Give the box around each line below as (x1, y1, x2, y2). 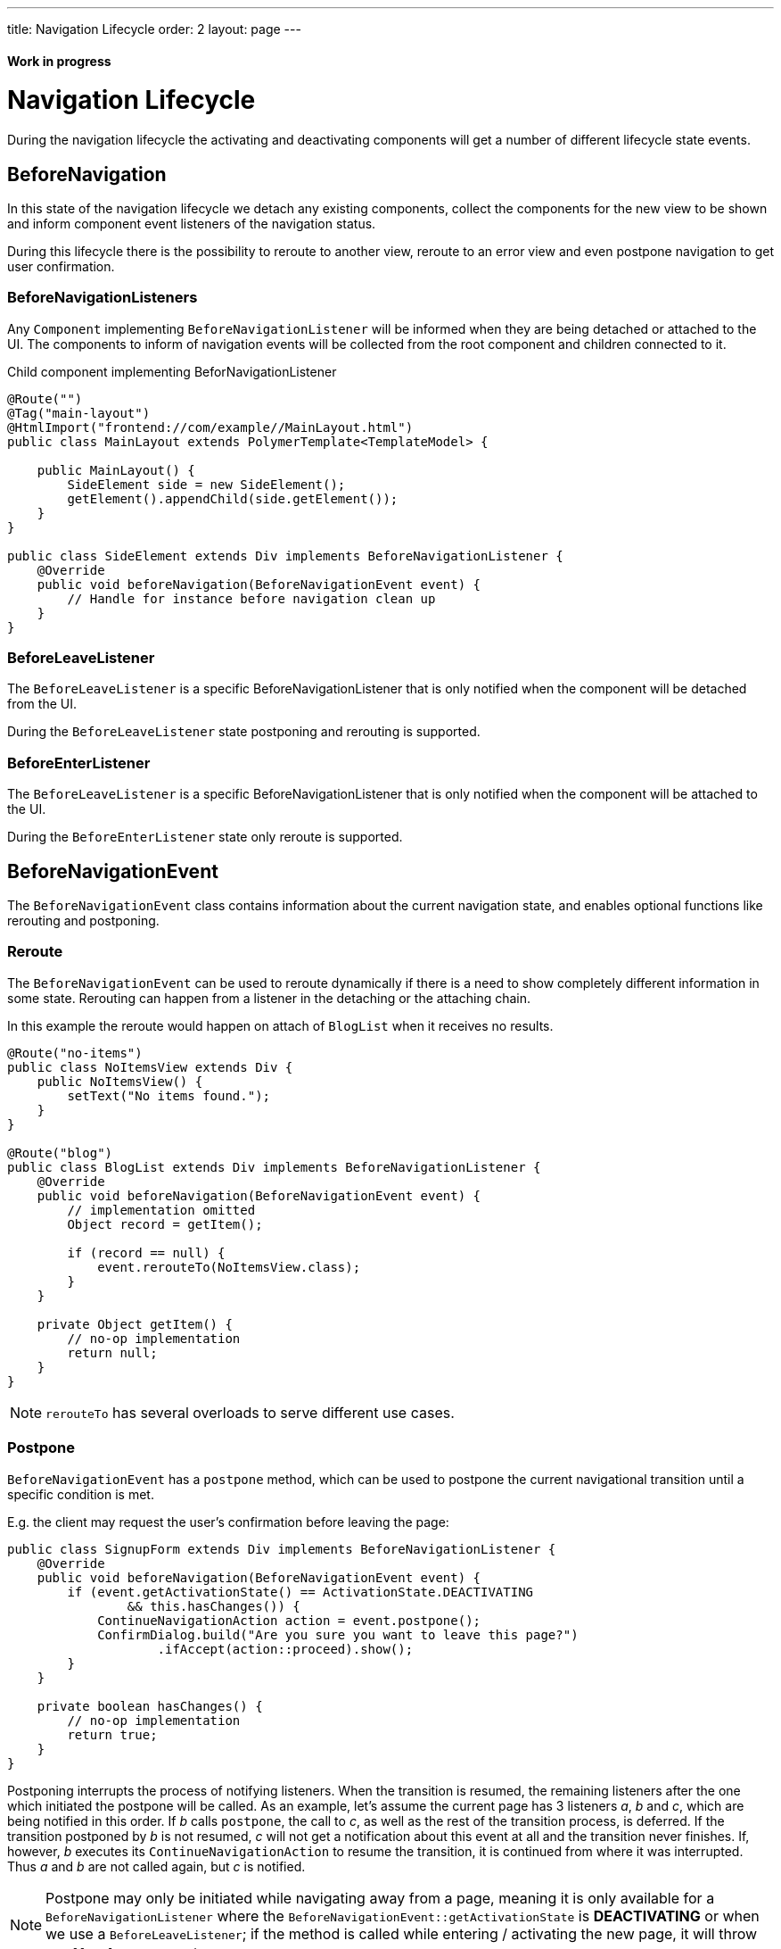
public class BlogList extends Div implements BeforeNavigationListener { (7, 1159, 541, 1174)
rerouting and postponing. (7, 913, 160, 929)
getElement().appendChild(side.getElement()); (67, 491, 399, 506)
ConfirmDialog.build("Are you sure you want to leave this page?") (97, 1627, 579, 1642)
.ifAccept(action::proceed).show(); (157, 1641, 414, 1656)
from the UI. (7, 696, 77, 712)
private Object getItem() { (37, 1316, 233, 1331)
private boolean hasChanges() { (37, 1698, 263, 1713)
